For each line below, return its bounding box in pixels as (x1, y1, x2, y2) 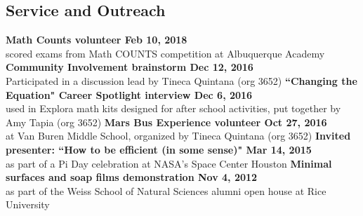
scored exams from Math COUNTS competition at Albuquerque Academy (6, 46, 325, 60)
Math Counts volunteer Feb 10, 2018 (6, 32, 187, 47)
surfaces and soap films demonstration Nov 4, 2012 (6, 170, 258, 184)
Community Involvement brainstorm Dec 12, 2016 (6, 60, 253, 74)
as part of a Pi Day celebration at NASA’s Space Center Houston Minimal (6, 156, 332, 170)
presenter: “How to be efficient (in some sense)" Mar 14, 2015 (6, 142, 312, 156)
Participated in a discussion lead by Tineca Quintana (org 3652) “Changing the (6, 73, 357, 88)
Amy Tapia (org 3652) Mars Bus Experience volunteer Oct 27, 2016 (6, 114, 327, 129)
